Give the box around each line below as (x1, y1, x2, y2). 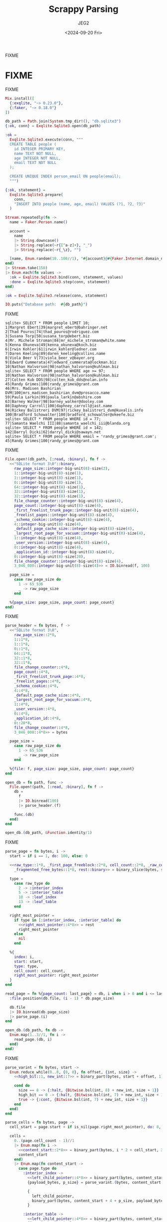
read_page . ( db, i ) (14, 1037, 52, 1042)
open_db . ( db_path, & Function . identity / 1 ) (5, 830, 92, 835)
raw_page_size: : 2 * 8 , (14, 632, 57, 637)
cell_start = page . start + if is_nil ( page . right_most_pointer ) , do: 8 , (9, 1125, 162, 1130)
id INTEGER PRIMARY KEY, (14, 146, 66, 152)
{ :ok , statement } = (5, 187, 46, 192)
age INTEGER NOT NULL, (14, 155, 61, 160)
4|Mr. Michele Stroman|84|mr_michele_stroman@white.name (5, 338, 126, 343)
